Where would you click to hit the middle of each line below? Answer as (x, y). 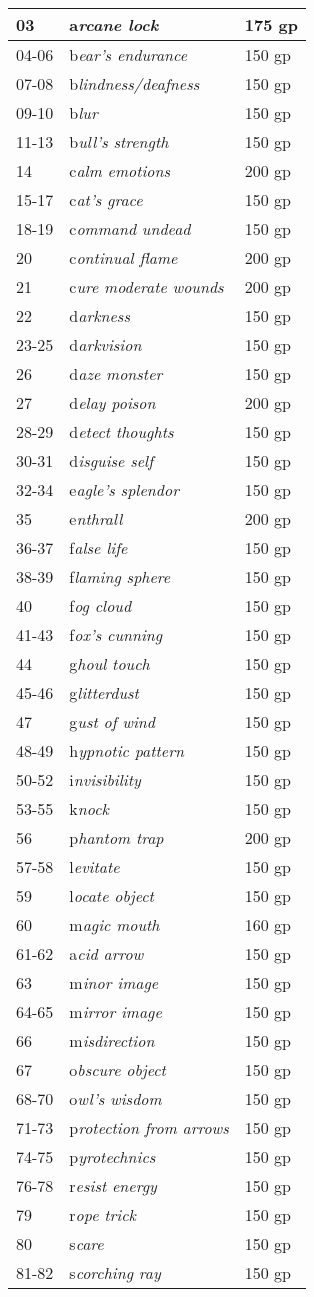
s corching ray (115, 1272)
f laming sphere (120, 576)
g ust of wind (112, 721)
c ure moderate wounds (146, 286)
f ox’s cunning (116, 634)
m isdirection (112, 1040)
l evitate (94, 866)
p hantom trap (116, 837)
